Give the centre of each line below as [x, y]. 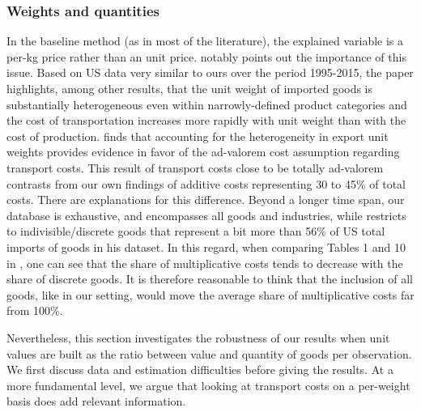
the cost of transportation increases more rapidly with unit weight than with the [206, 120]
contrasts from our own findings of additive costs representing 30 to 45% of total [206, 183]
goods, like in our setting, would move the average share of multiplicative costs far [210, 294]
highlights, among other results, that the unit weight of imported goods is [190, 88]
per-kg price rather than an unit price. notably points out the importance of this [206, 56]
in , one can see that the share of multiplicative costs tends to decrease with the [205, 263]
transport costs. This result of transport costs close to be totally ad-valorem [195, 167]
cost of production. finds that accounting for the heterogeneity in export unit [198, 136]
